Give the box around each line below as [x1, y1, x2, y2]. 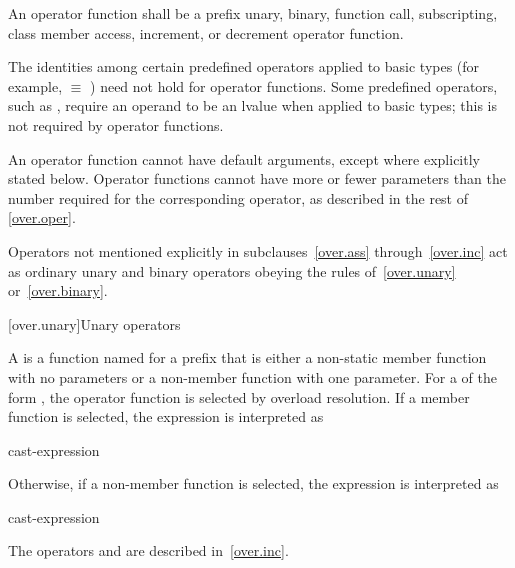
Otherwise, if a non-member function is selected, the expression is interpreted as [8, 473, 499, 494]
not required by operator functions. [8, 114, 224, 135]
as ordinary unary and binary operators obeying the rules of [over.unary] [8, 260, 456, 281]
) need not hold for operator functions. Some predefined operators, [90, 75, 498, 96]
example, [8, 75, 63, 96]
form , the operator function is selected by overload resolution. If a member [8, 386, 470, 407]
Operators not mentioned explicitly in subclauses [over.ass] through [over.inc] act [8, 240, 508, 261]
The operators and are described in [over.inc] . [8, 540, 289, 561]
